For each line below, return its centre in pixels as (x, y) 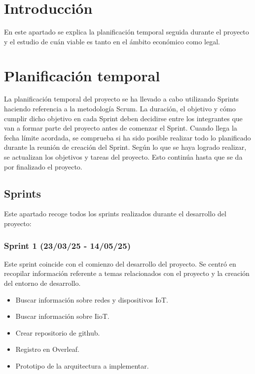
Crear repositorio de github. (58, 332)
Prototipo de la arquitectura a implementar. (82, 365)
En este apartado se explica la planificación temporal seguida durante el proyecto (127, 32)
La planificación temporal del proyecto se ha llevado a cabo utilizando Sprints (122, 99)
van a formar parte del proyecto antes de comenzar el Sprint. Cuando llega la (121, 128)
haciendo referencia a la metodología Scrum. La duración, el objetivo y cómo (120, 109)
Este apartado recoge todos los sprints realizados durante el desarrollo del (115, 214)
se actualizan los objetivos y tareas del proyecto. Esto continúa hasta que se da (123, 157)
